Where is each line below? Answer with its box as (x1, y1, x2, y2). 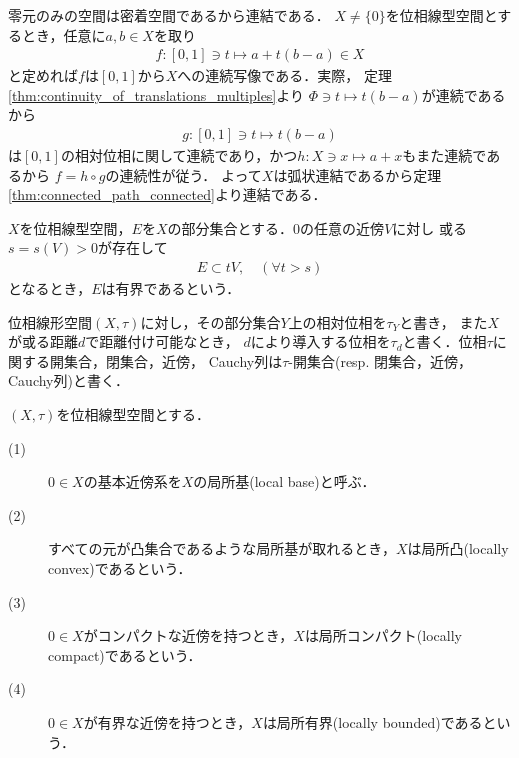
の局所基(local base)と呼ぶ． (193, 471, 376, 492)
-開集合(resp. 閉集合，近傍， (288, 350, 472, 371)
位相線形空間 (8, 311, 92, 332)
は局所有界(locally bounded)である (262, 711, 483, 732)
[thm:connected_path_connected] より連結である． (8, 184, 327, 205)
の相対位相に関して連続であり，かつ (60, 145, 298, 166)
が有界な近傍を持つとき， (83, 711, 252, 732)
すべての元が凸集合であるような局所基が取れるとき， (48, 538, 396, 559)
